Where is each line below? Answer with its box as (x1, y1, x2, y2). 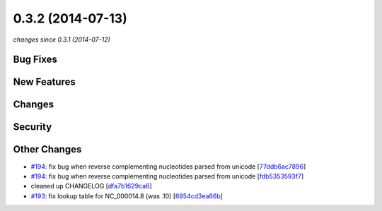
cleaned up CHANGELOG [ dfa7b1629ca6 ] (30, 182, 152, 191)
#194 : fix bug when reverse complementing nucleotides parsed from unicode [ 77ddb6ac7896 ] (30, 162, 306, 171)
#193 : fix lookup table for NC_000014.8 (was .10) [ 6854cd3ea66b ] (30, 191, 223, 200)
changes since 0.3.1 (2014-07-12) (13, 35, 111, 44)
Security (13, 121, 52, 133)
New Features (13, 76, 76, 88)
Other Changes (13, 143, 82, 155)
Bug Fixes (13, 54, 58, 66)
